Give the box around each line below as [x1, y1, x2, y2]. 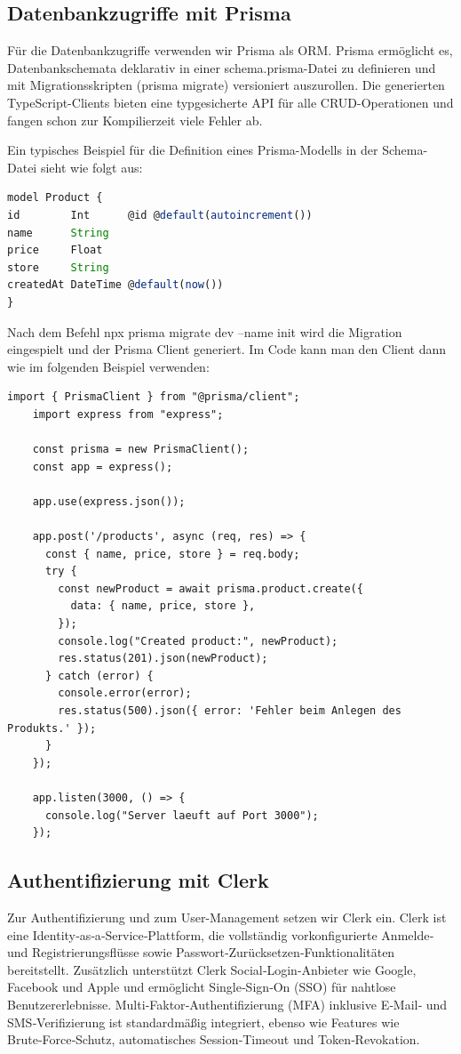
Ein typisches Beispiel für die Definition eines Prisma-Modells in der [7, 141, 378, 159]
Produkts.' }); [7, 721, 97, 735]
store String [7, 261, 109, 274]
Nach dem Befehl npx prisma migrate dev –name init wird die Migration [7, 322, 402, 341]
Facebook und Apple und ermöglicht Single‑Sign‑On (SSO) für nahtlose [7, 978, 396, 996]
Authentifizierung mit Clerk [7, 866, 269, 894]
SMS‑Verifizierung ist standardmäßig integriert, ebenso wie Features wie [7, 1012, 400, 1031]
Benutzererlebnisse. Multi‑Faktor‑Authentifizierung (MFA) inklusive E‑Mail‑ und [7, 994, 448, 1013]
